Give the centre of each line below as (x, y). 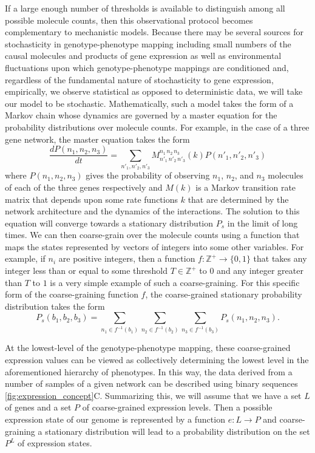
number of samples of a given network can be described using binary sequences (151, 383)
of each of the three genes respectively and (84, 187)
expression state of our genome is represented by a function (115, 419)
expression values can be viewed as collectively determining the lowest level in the (157, 359)
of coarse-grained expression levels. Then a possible (177, 407)
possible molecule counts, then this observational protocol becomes (129, 20)
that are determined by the (238, 199)
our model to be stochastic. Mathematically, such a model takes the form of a (149, 103)
